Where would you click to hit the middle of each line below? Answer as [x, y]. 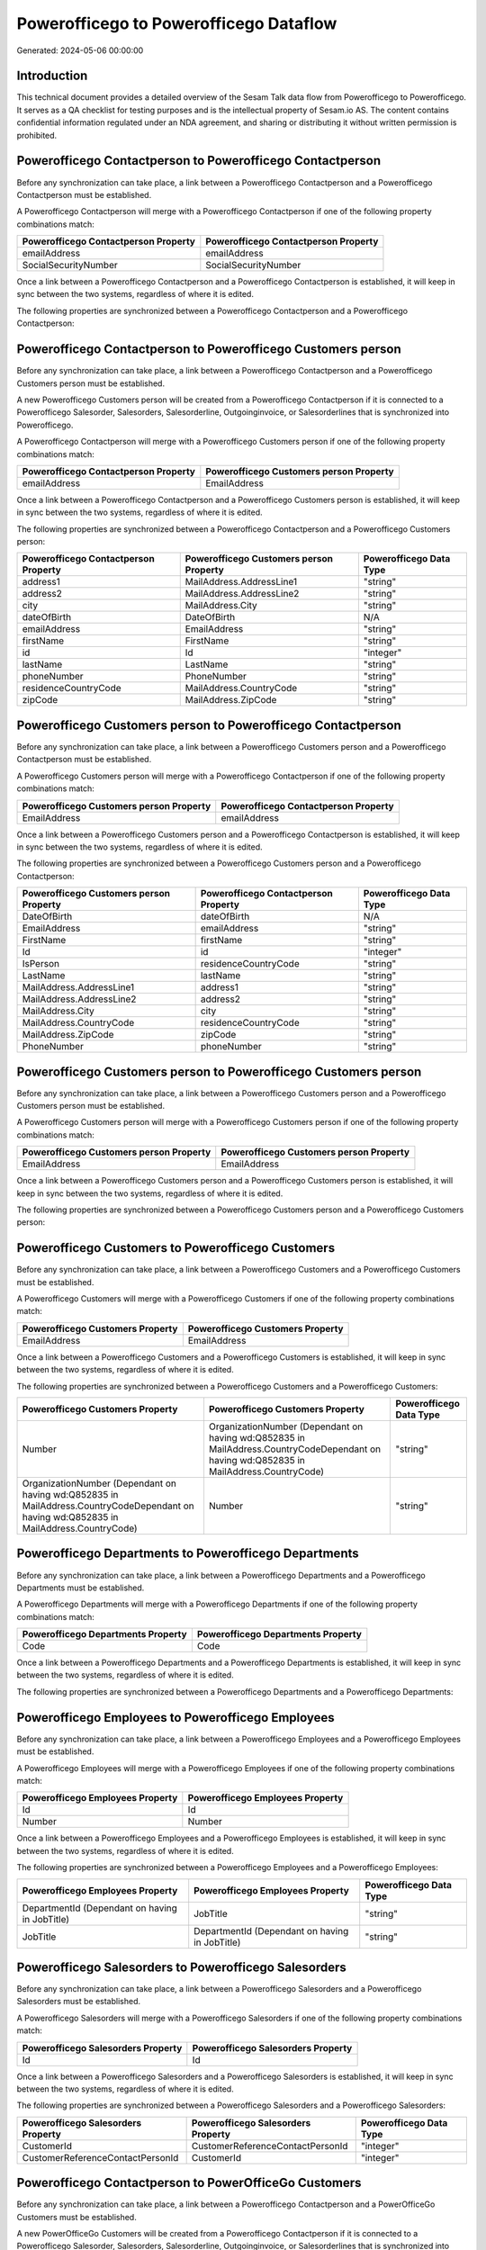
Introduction [52, 76]
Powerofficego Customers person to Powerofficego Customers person [219, 1071]
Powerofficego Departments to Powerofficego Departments [188, 1554]
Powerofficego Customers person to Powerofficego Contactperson [209, 725]
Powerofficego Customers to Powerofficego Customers [176, 1248]
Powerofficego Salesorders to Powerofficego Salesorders [181, 1967]
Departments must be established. [81, 1588]
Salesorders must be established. [79, 2002]
